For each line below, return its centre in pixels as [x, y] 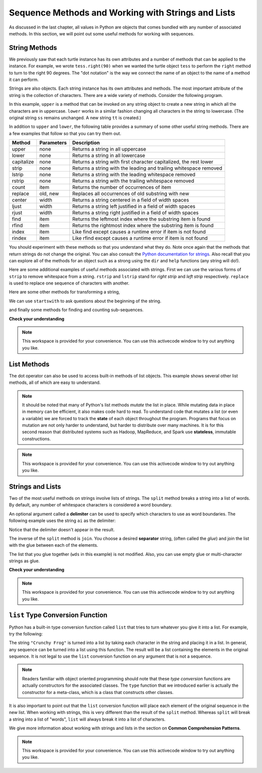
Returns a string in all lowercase [109, 156]
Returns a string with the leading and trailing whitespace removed [147, 168]
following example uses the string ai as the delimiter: [62, 521]
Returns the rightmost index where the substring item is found [143, 225]
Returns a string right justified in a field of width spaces [135, 213]
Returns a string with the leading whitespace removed [134, 174]
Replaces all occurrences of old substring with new [131, 194]
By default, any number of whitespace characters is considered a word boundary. [90, 505]
